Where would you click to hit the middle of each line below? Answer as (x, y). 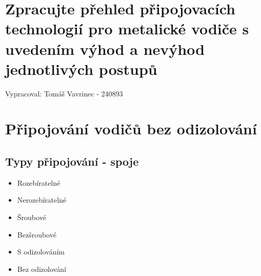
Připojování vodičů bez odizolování (131, 129)
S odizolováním (41, 252)
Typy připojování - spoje (72, 161)
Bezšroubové (37, 234)
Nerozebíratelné (42, 200)
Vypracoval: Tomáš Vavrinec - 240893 (64, 93)
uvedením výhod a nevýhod (105, 48)
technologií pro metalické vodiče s (127, 28)
